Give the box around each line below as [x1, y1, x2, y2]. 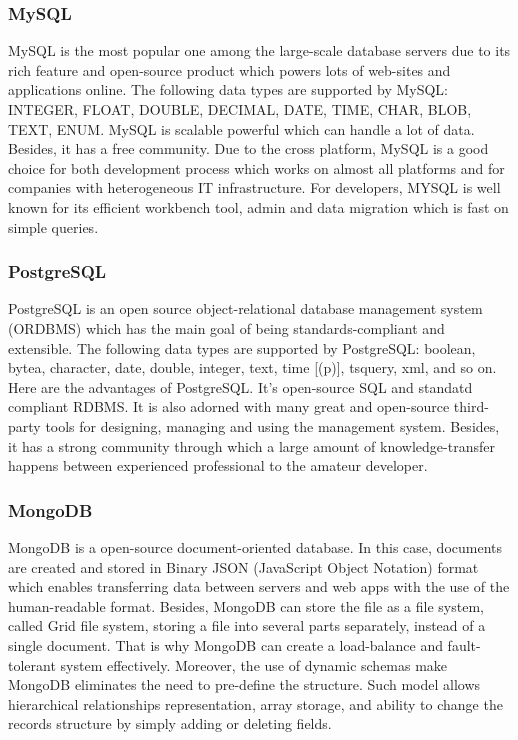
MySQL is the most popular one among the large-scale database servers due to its [8, 40, 511, 61]
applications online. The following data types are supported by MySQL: [8, 79, 449, 100]
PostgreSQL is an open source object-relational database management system [8, 298, 483, 319]
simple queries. [8, 216, 99, 237]
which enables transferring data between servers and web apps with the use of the [8, 576, 510, 597]
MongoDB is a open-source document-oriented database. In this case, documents [8, 536, 503, 557]
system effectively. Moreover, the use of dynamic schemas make [60, 654, 448, 675]
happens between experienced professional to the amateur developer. [8, 455, 428, 476]
